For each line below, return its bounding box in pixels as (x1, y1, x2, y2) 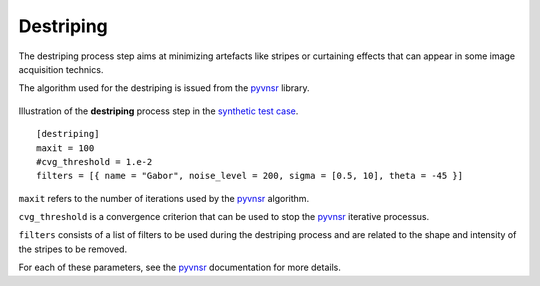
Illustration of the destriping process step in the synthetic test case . (18, 105, 299, 117)
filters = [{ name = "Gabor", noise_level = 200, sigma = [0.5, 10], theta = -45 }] (36, 170, 464, 182)
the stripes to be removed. (18, 243, 128, 255)
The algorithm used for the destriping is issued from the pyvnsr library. (18, 82, 310, 94)
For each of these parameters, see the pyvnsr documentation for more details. (18, 261, 342, 274)
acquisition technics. (18, 63, 104, 75)
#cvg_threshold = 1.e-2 (36, 156, 153, 167)
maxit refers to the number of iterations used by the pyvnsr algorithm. (18, 192, 310, 204)
